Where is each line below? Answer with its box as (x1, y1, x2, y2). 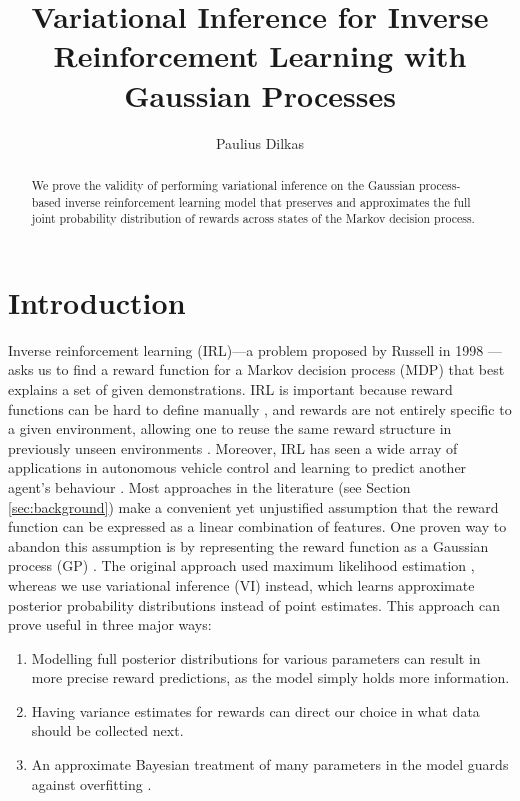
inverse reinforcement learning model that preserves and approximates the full (64, 193, 471, 210)
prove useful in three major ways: (8, 614, 212, 635)
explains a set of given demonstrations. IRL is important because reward (8, 378, 453, 399)
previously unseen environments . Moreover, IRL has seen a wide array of (8, 437, 458, 458)
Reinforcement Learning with (53, 35, 467, 76)
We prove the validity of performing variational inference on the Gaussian (31, 176, 416, 193)
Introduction (8, 281, 186, 322)
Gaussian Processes (124, 74, 396, 115)
